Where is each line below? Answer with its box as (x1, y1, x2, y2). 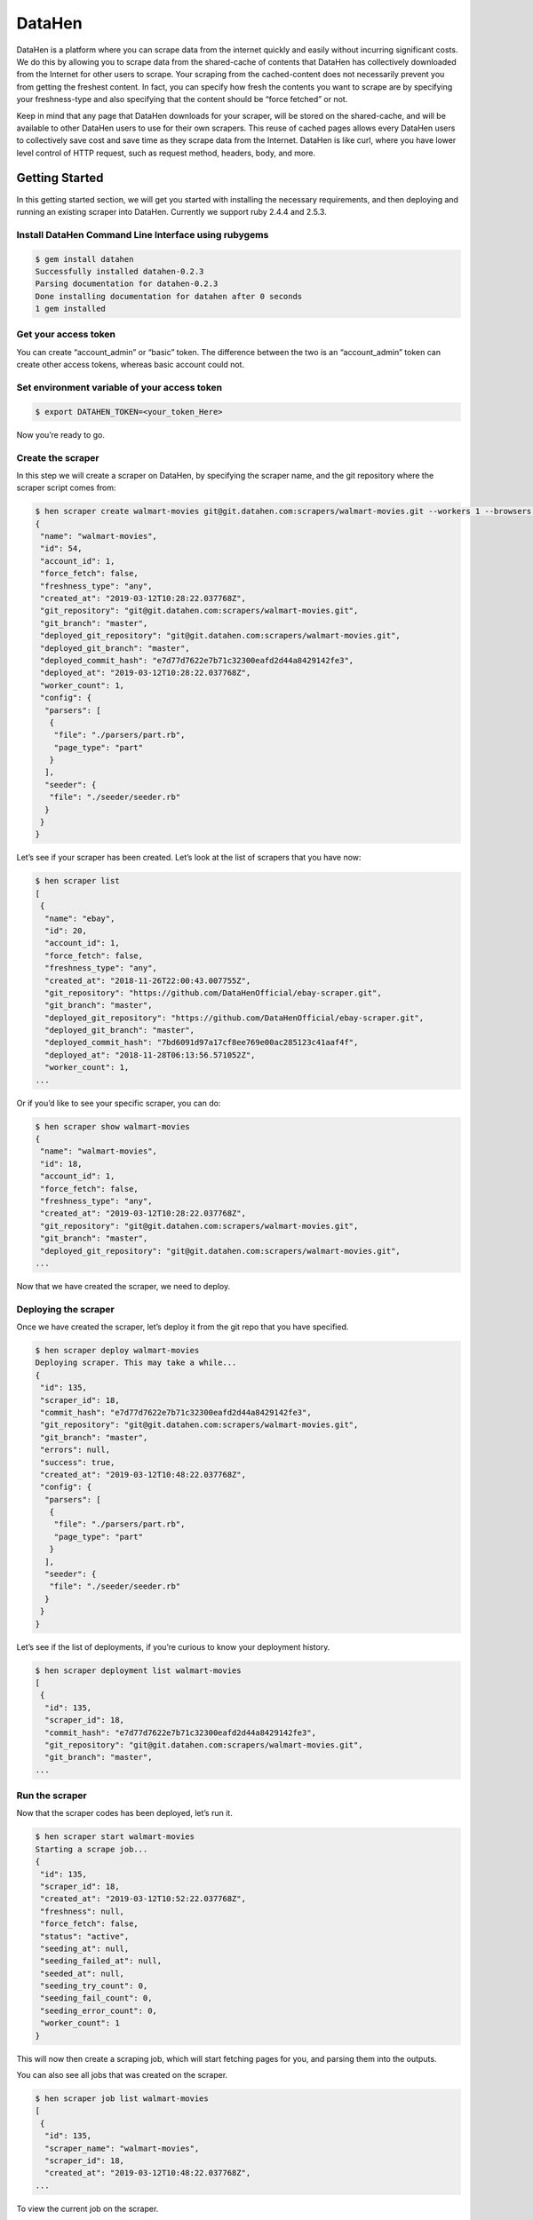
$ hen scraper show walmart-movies (35, 1122, 190, 1131)
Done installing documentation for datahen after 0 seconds (35, 291, 303, 301)
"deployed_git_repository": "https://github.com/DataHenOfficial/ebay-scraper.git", (44, 1012, 425, 1023)
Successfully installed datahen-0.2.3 (35, 266, 204, 276)
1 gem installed (35, 304, 107, 314)
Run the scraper (16, 1789, 88, 1802)
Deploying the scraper (16, 1303, 115, 1315)
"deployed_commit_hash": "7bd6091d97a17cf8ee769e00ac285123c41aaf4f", (44, 1037, 359, 1048)
